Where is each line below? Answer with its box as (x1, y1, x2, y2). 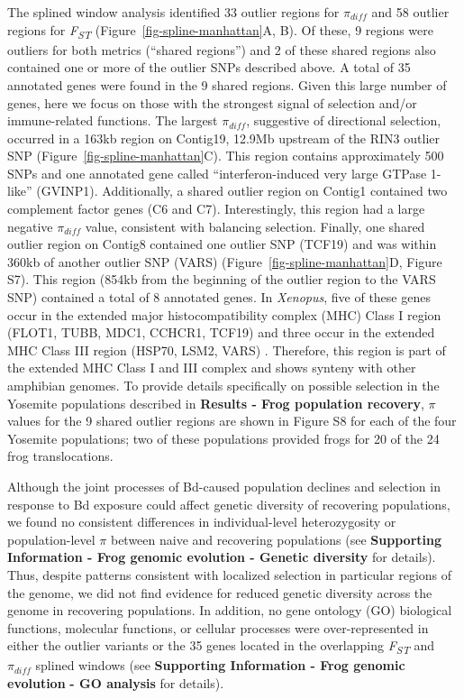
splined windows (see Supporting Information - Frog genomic (35, 656, 405, 675)
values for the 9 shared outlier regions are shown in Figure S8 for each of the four (7, 411, 457, 430)
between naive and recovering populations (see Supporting (110, 529, 441, 548)
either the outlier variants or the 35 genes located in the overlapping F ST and (7, 636, 434, 658)
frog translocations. (7, 446, 114, 465)
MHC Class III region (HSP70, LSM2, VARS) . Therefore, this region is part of (7, 340, 446, 359)
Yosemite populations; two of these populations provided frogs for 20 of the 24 (7, 428, 440, 447)
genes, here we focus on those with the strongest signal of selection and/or (7, 93, 417, 112)
